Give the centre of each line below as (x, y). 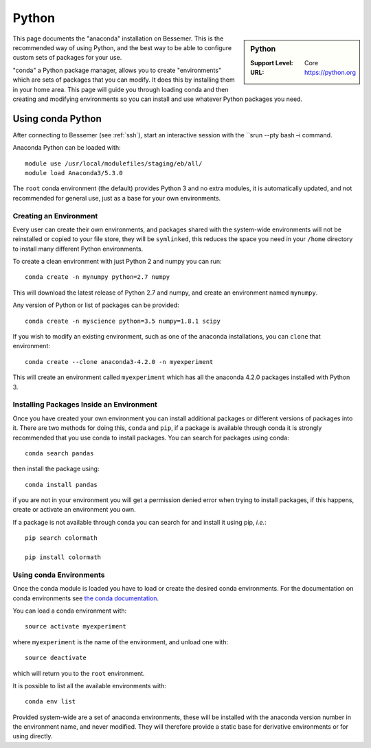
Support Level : (272, 63)
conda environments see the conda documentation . (86, 598)
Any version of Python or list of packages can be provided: (96, 305)
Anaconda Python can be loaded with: (67, 148)
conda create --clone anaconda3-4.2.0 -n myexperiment (119, 362)
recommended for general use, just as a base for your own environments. (117, 198)
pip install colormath (63, 557)
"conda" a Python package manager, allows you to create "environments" (117, 70)
